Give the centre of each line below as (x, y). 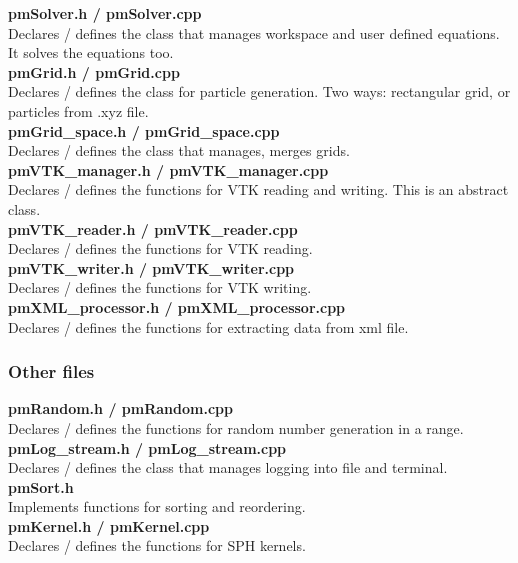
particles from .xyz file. (78, 110)
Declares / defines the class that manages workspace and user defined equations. (254, 32)
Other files (51, 371)
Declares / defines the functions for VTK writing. (160, 287)
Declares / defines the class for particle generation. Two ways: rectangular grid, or (259, 91)
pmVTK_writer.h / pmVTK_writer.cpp (151, 267)
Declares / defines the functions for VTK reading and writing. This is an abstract (258, 189)
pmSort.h (41, 486)
